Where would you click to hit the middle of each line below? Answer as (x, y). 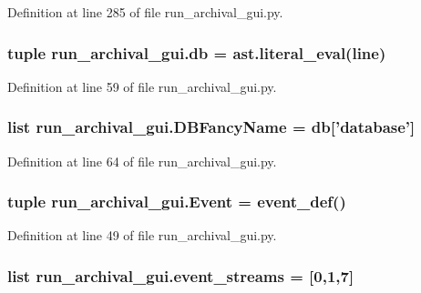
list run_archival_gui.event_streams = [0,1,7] (181, 275)
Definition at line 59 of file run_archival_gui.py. (142, 86)
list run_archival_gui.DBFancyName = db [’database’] (211, 127)
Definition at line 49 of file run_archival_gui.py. (142, 235)
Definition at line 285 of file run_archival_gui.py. (145, 12)
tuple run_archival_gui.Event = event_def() (177, 202)
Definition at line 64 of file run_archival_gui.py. (142, 161)
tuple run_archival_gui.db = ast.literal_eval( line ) (197, 52)
